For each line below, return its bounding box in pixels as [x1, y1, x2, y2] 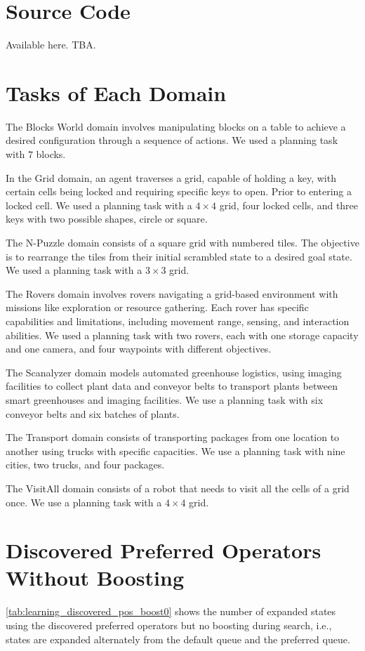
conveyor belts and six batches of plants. [6, 406, 180, 421]
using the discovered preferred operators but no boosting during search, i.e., [6, 618, 332, 632]
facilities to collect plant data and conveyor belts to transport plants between [6, 379, 338, 393]
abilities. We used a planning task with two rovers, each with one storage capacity [6, 327, 359, 342]
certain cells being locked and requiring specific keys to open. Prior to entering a [6, 184, 352, 199]
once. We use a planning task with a [6, 494, 162, 509]
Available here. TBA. [6, 37, 96, 52]
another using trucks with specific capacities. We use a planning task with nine [6, 443, 345, 458]
